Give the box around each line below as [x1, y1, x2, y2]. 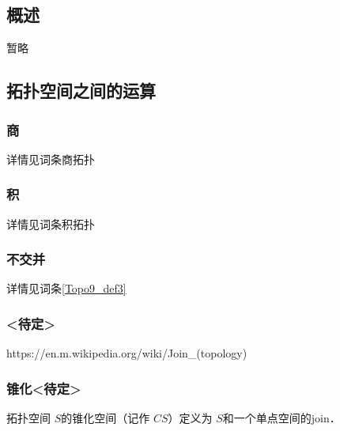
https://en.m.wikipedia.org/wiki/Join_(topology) [6, 345, 247, 361]
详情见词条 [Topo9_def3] [6, 280, 127, 297]
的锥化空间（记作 [61, 410, 150, 426]
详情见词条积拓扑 [6, 215, 95, 232]
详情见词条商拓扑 [6, 150, 95, 167]
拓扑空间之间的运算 [6, 78, 156, 103]
